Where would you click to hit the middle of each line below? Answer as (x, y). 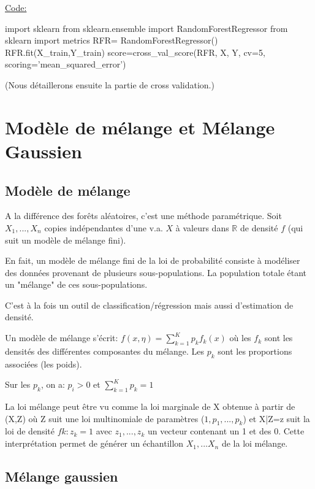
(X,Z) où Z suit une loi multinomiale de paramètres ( (105, 418)
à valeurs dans (202, 227)
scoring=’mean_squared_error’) (66, 64)
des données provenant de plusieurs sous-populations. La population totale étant (156, 272)
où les (240, 338)
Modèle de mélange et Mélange (140, 127)
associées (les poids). (44, 364)
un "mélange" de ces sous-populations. (76, 284)
